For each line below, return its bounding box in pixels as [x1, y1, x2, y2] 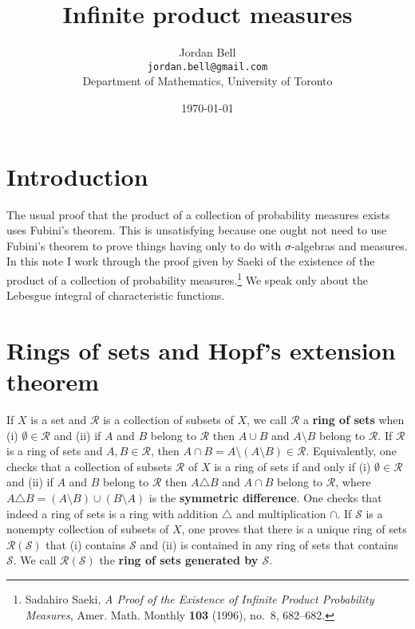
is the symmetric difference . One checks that [148, 489, 382, 505]
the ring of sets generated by [99, 552, 259, 568]
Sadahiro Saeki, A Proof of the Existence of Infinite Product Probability [25, 590, 374, 607]
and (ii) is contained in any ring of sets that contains [140, 536, 398, 552]
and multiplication [236, 505, 326, 521]
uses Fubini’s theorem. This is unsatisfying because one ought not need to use [6, 222, 387, 238]
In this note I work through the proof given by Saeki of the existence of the [6, 253, 375, 269]
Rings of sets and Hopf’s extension [6, 333, 396, 366]
